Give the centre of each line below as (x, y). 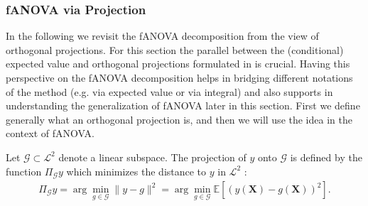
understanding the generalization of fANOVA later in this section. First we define (183, 105)
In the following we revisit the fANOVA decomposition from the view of (162, 36)
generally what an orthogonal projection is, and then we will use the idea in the (179, 119)
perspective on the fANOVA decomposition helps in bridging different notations (179, 77)
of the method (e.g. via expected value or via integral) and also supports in (169, 91)
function (24, 171)
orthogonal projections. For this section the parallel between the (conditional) (175, 49)
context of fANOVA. (50, 133)
